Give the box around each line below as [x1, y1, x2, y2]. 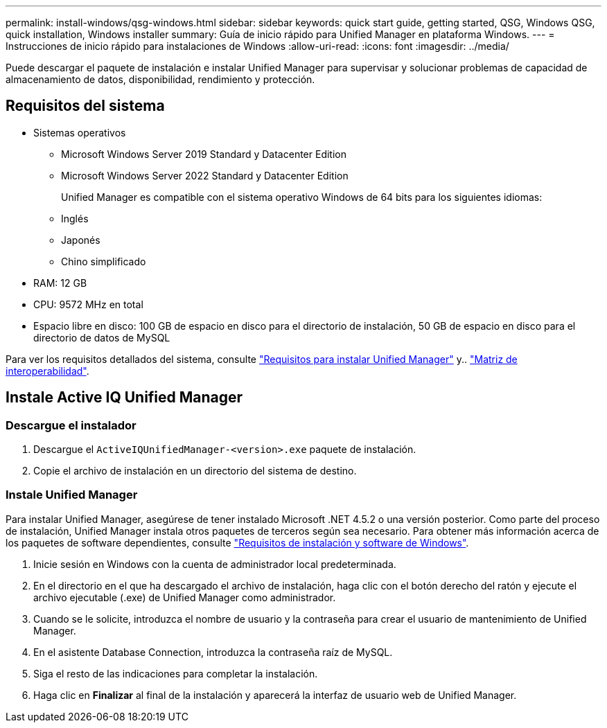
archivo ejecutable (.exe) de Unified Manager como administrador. [33, 591, 336, 603]
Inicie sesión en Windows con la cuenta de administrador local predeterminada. [33, 558, 396, 570]
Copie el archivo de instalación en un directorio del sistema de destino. [33, 465, 357, 477]
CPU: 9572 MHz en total [33, 298, 143, 310]
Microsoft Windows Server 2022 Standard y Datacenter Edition [61, 169, 349, 181]
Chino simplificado [61, 255, 146, 267]
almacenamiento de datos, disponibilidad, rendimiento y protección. [6, 73, 315, 85]
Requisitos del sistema [6, 97, 165, 115]
